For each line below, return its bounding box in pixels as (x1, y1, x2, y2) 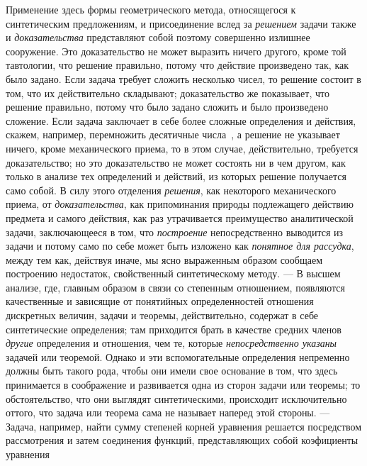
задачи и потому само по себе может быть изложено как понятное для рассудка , (6, 238, 354, 253)
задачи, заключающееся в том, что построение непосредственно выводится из (6, 224, 344, 239)
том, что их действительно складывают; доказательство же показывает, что (6, 85, 329, 100)
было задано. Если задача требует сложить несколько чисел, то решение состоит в (6, 71, 361, 86)
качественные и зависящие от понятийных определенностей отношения (6, 294, 314, 309)
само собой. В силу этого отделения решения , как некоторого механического (6, 182, 337, 197)
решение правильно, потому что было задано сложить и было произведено (6, 99, 329, 114)
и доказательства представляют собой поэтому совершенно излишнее (6, 30, 310, 45)
